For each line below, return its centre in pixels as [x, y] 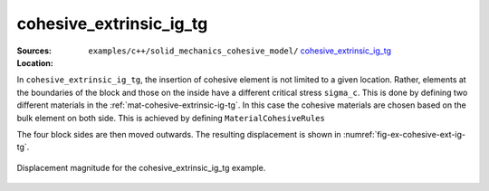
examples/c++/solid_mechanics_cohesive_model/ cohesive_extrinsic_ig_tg [240, 51]
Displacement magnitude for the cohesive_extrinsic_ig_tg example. [141, 167]
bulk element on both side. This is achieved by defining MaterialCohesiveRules [171, 118]
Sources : [34, 51]
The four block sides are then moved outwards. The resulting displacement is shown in [179, 134]
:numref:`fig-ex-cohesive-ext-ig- [404, 134]
